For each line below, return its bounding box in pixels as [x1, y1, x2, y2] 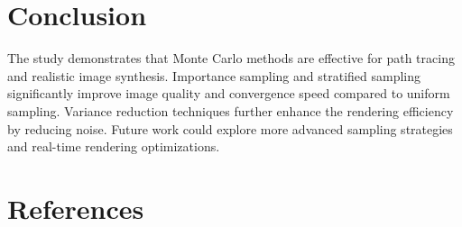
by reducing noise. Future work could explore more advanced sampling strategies [7, 119, 453, 138]
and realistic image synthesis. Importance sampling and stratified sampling [7, 66, 420, 85]
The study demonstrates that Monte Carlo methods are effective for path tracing [7, 49, 455, 68]
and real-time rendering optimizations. [7, 137, 220, 156]
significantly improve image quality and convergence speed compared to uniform [7, 84, 450, 103]
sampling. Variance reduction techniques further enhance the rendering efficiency [7, 101, 454, 120]
